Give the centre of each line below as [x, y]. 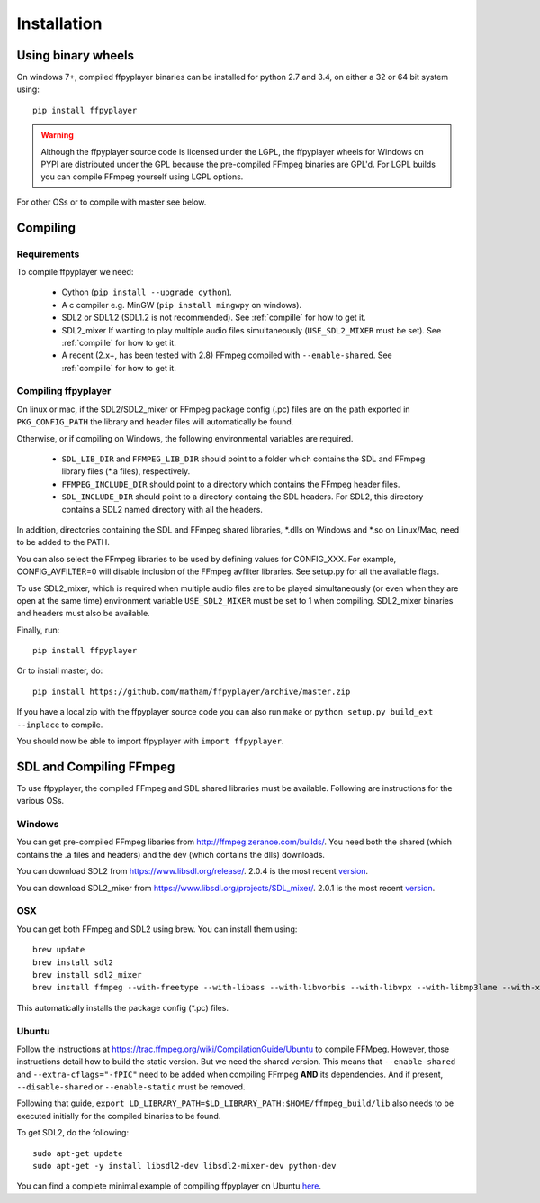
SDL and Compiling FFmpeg [96, 766]
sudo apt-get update [78, 1153]
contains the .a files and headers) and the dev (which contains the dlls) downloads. [171, 854]
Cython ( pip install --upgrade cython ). [147, 292]
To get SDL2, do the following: [73, 1133]
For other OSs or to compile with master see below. [112, 202]
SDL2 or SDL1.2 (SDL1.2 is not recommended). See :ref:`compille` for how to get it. [214, 318]
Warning [57, 135]
